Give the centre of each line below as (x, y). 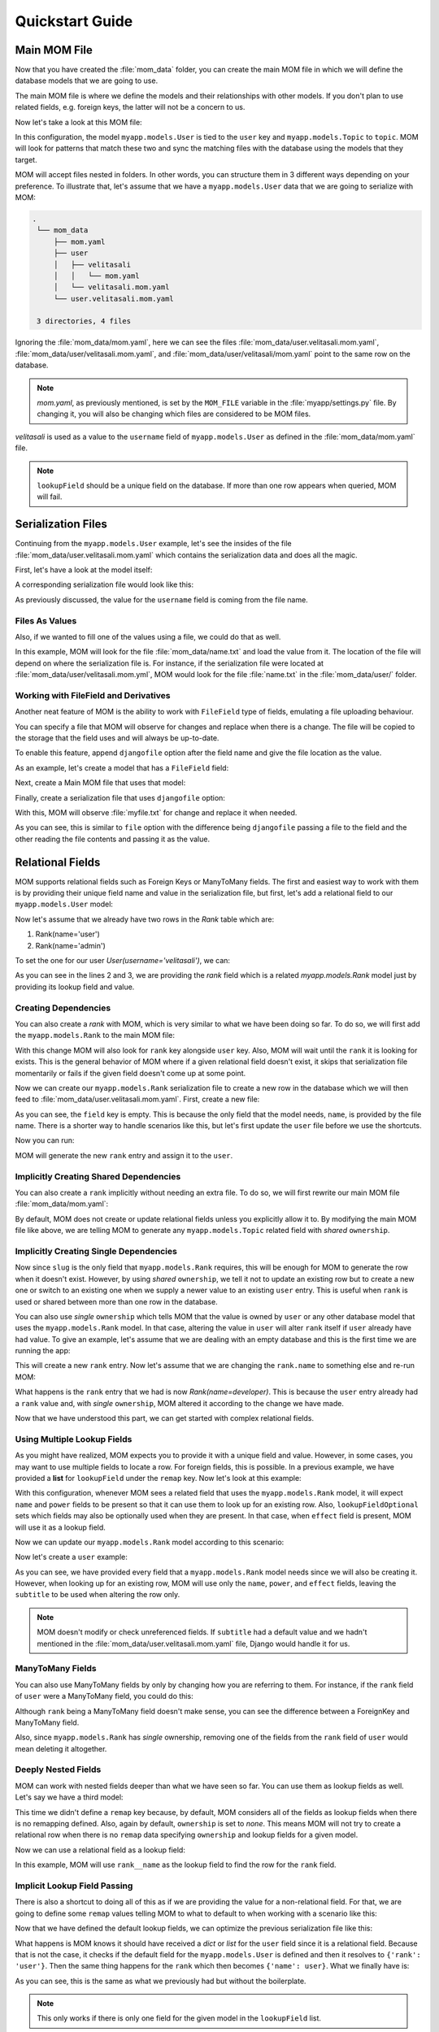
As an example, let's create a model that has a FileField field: (122, 767)
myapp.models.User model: (64, 904)
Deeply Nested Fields (58, 1769)
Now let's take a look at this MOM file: (78, 122)
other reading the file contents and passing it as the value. (113, 839)
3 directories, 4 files (84, 321)
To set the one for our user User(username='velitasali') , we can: (123, 961)
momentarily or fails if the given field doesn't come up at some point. (130, 1073)
